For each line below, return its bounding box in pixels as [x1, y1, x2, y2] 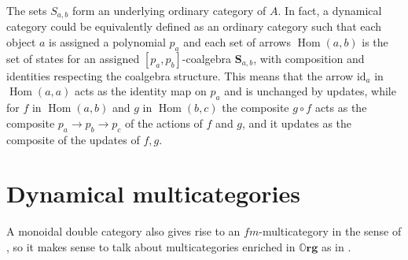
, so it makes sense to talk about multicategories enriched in [6, 238, 296, 254]
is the [362, 34, 388, 50]
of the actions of [125, 114, 203, 131]
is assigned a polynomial [49, 34, 166, 50]
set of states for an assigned [6, 50, 140, 66]
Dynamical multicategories [6, 177, 300, 210]
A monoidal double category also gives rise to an [6, 223, 241, 240]
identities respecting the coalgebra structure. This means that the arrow [6, 67, 354, 84]
